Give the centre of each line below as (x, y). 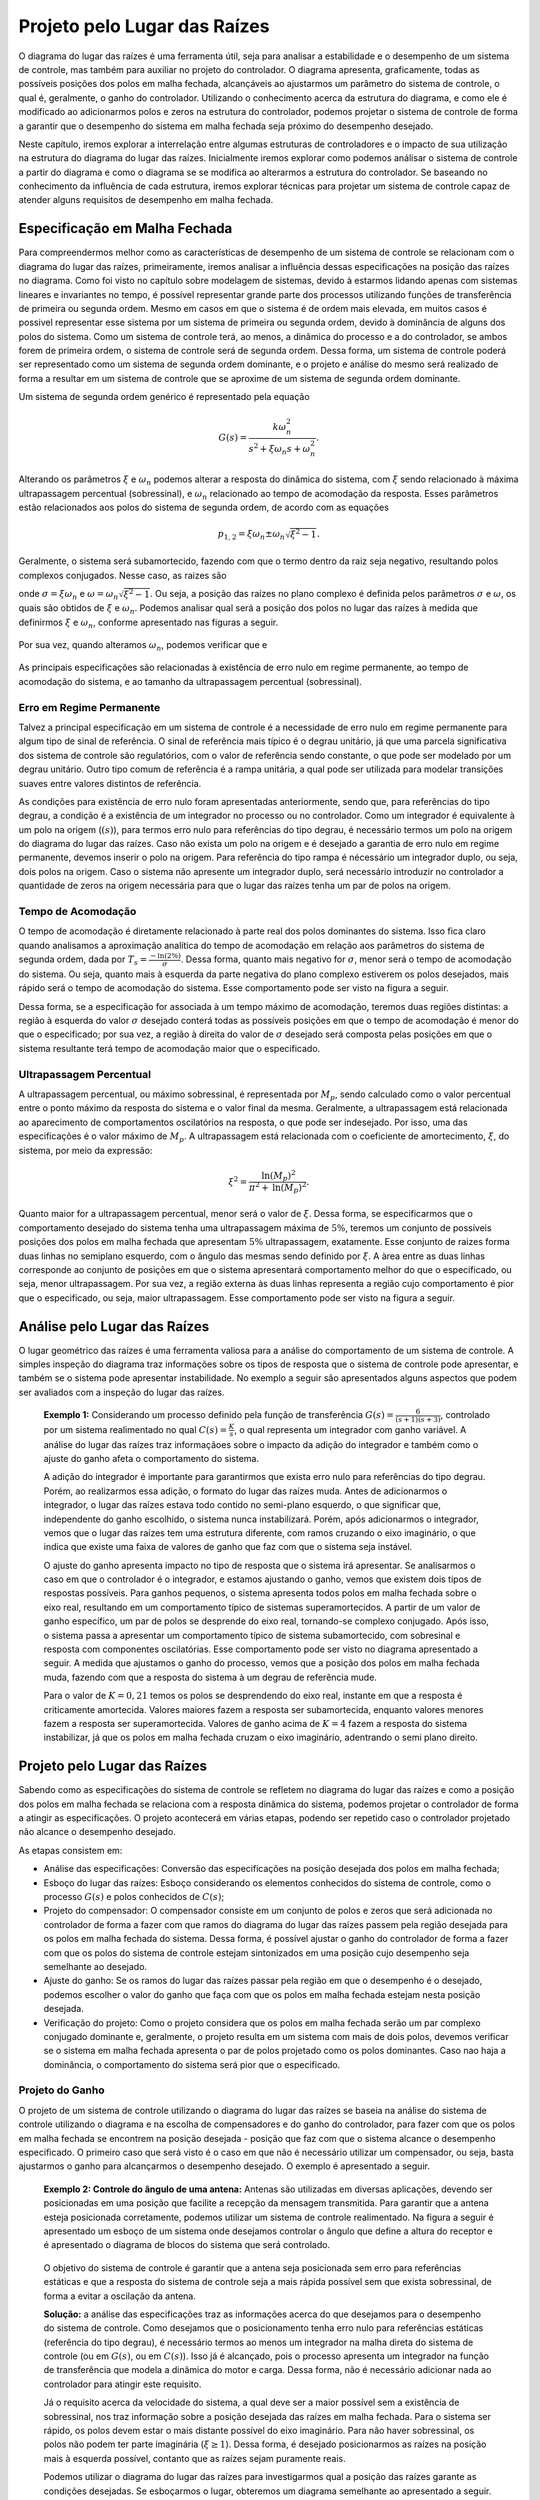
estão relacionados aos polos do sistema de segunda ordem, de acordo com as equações (204, 507)
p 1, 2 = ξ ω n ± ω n (251, 535)
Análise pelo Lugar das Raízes (114, 1326)
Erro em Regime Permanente (89, 707)
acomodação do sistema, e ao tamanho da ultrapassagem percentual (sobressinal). (190, 681)
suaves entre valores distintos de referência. (110, 783)
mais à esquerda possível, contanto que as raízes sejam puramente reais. (195, 2458)
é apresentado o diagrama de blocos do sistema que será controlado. (186, 2245)
